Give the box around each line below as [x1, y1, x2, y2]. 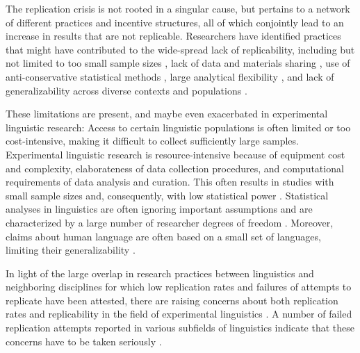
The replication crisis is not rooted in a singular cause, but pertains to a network [6, 1, 350, 15]
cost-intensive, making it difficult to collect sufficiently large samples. [6, 133, 299, 148]
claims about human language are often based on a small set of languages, [6, 229, 321, 243]
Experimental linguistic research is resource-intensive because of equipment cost [6, 147, 345, 161]
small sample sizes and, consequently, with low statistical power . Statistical [6, 188, 329, 202]
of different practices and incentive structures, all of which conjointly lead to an [6, 15, 344, 29]
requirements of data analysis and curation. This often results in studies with [6, 174, 334, 189]
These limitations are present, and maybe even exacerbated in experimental [6, 106, 328, 121]
